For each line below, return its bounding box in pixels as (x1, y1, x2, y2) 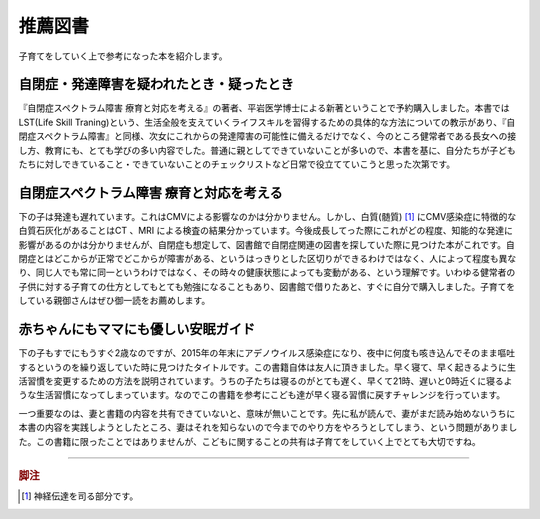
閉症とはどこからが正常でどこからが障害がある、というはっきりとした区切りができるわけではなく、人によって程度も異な (18, 253, 517, 265)
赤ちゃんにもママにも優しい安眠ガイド (18, 321, 255, 338)
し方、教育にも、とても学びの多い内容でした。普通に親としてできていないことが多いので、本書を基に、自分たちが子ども (18, 144, 517, 156)
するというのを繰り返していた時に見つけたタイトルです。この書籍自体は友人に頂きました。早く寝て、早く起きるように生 (18, 361, 517, 373)
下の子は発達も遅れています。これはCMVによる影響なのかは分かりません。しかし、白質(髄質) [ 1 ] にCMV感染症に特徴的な (18, 210, 517, 222)
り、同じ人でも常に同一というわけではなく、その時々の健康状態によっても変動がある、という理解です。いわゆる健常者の (18, 266, 516, 279)
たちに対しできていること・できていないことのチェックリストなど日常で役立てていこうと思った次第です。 (18, 158, 456, 170)
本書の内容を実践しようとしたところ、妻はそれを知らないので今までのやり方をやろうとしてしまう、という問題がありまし (18, 421, 518, 434)
